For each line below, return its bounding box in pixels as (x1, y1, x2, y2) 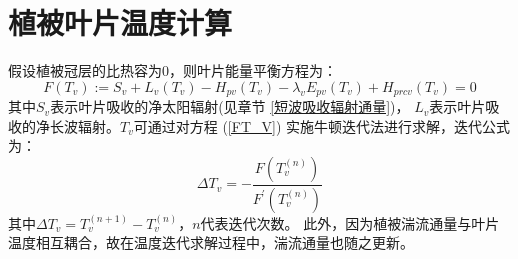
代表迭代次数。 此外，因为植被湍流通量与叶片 (200, 212, 500, 233)
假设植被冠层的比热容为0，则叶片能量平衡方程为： (8, 60, 337, 81)
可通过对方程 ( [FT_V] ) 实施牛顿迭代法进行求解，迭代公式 (133, 115, 510, 136)
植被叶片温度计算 (8, 2, 233, 43)
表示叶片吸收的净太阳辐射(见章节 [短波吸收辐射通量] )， (50, 96, 410, 117)
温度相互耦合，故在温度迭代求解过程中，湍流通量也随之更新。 (8, 232, 414, 253)
